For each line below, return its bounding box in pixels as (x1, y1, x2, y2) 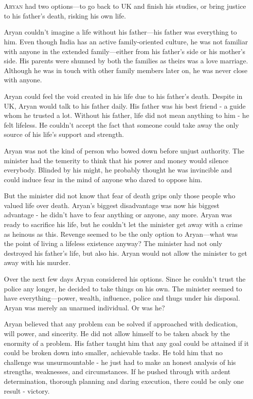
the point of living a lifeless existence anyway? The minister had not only (4, 238, 222, 248)
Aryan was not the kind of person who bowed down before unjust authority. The (4, 145, 244, 155)
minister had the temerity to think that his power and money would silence (4, 155, 229, 165)
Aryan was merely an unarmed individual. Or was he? (4, 302, 165, 312)
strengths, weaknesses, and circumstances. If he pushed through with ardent (4, 366, 231, 377)
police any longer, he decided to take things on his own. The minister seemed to (4, 283, 242, 293)
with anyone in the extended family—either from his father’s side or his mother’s (4, 46, 246, 56)
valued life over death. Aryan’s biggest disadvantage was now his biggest (4, 200, 220, 210)
